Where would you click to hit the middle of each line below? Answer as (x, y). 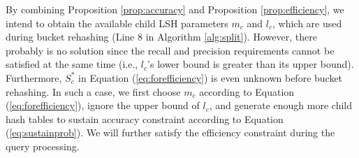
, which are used (307, 23)
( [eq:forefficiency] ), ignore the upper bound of (103, 105)
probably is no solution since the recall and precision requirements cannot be (170, 50)
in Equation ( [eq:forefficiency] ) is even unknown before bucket (211, 77)
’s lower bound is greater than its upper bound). (251, 64)
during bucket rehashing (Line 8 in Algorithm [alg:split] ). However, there (161, 37)
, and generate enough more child (280, 105)
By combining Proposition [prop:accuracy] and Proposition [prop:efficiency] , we (175, 9)
